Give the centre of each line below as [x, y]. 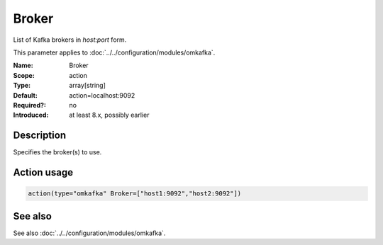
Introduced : [31, 115]
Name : [23, 65]
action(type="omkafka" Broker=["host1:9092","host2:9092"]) [135, 194]
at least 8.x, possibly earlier [109, 115]
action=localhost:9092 [102, 95]
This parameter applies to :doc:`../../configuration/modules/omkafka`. [114, 52]
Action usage [43, 172]
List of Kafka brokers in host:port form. [70, 40]
